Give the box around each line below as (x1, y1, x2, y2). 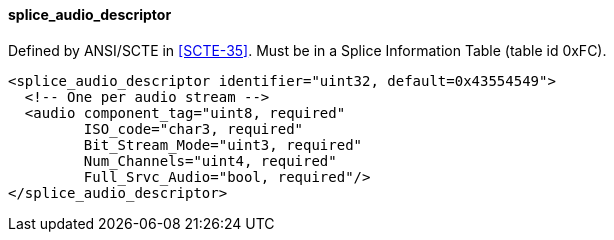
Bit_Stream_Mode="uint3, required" (83, 136, 363, 153)
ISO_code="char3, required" (83, 120, 304, 137)
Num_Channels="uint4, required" (83, 152, 337, 169)
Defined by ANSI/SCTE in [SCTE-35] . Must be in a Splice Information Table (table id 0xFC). (8, 41, 607, 59)
